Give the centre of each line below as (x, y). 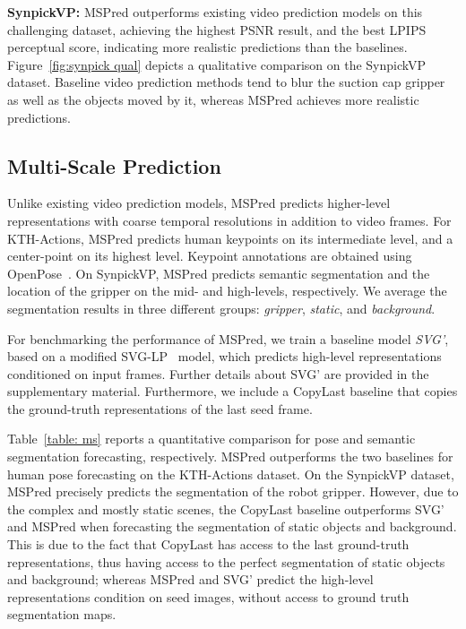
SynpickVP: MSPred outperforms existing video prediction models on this (215, 12)
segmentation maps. (62, 614)
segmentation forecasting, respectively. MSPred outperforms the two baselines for (230, 457)
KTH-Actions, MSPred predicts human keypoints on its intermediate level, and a (230, 238)
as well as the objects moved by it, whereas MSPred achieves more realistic (213, 99)
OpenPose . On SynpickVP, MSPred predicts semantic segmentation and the (219, 273)
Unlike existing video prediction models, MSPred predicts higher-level (199, 203)
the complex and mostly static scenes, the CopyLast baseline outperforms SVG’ (226, 508)
